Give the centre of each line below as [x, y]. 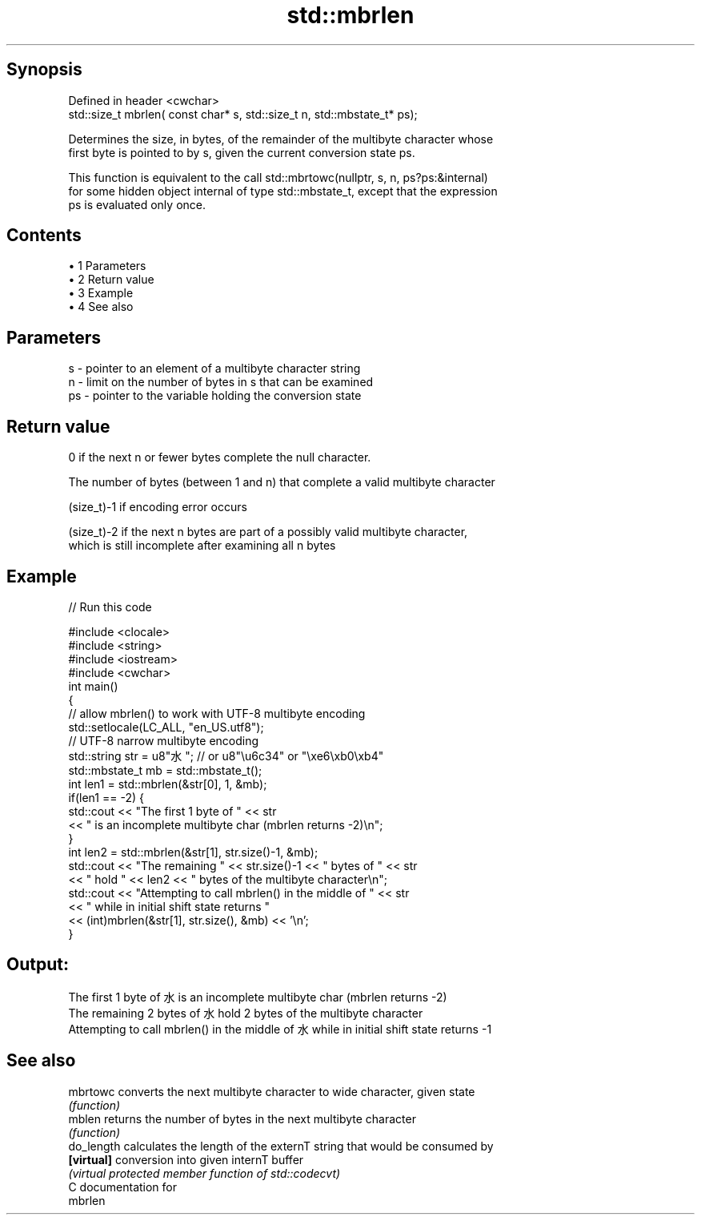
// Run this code [110, 606]
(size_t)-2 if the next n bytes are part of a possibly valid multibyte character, [268, 532]
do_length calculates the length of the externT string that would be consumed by [281, 1146]
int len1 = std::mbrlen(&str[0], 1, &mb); [168, 784]
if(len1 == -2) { [106, 797]
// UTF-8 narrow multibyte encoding [164, 740]
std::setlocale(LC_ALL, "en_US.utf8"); [166, 727]
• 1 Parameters [107, 266]
